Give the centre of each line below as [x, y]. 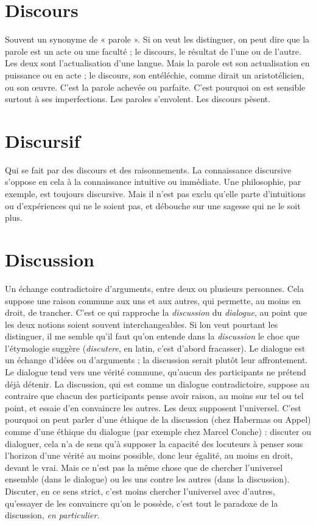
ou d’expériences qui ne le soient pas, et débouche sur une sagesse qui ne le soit [153, 205]
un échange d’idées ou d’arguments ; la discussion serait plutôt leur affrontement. [156, 360]
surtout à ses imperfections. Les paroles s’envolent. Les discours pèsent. [138, 99]
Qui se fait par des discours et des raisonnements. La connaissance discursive [148, 169]
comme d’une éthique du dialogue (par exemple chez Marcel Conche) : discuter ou [158, 432]
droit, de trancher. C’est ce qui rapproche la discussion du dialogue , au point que [156, 312]
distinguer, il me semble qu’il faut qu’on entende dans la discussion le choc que [152, 336]
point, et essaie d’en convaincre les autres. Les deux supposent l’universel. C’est [153, 407]
